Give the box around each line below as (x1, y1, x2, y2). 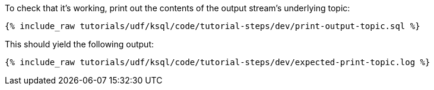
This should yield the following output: (5, 39, 154, 49)
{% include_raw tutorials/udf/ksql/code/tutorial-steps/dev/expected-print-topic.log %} (5, 57, 430, 67)
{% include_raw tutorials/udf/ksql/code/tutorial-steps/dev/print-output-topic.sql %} (5, 21, 420, 31)
